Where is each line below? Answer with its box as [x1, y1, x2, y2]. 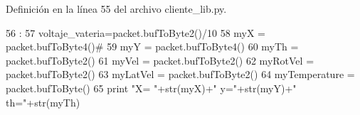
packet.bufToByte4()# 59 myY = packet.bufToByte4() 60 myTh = [6, 39, 299, 54]
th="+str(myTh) [6, 94, 80, 109]
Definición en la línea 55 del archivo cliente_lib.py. [6, 1, 227, 16]
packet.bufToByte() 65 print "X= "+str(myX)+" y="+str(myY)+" [6, 80, 297, 95]
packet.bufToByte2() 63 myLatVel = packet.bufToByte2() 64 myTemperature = [6, 67, 355, 82]
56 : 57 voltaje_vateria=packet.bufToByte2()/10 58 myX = [6, 25, 266, 40]
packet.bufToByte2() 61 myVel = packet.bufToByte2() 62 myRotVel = [6, 53, 314, 67]
